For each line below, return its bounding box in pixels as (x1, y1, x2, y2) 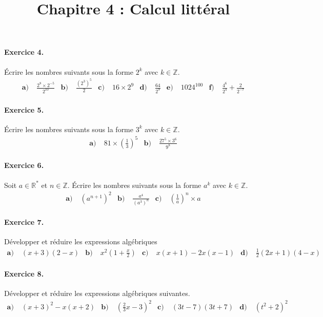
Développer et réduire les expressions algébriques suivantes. (4, 288, 190, 299)
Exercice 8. (4, 268, 44, 279)
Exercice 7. (4, 217, 44, 227)
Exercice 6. (4, 160, 44, 171)
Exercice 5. (4, 104, 44, 115)
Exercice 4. (4, 47, 44, 57)
